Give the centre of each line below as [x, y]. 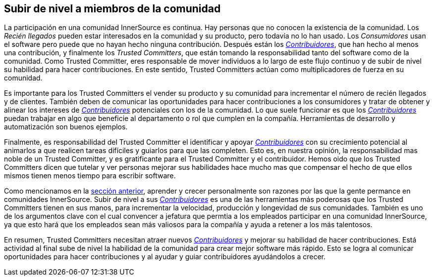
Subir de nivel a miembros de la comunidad [112, 9]
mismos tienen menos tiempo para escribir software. [90, 176]
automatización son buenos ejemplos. [66, 127]
